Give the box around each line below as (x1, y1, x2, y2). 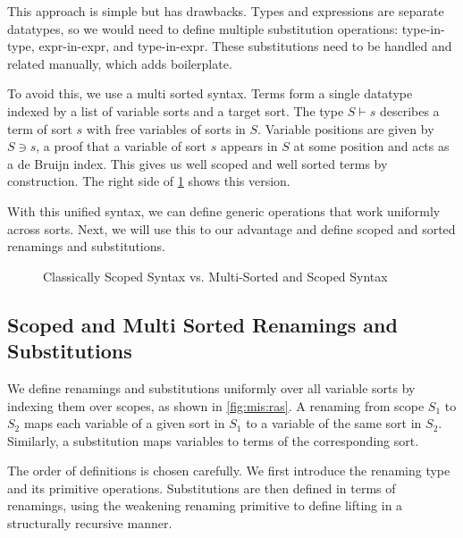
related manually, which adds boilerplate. (7, 54, 232, 72)
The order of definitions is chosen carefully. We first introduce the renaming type (7, 461, 450, 480)
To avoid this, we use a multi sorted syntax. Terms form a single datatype (7, 84, 413, 103)
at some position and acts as (293, 137, 450, 156)
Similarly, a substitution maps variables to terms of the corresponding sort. (7, 431, 419, 450)
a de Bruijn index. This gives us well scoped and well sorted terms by (7, 154, 388, 172)
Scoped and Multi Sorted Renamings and (7, 310, 398, 338)
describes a (379, 101, 440, 120)
